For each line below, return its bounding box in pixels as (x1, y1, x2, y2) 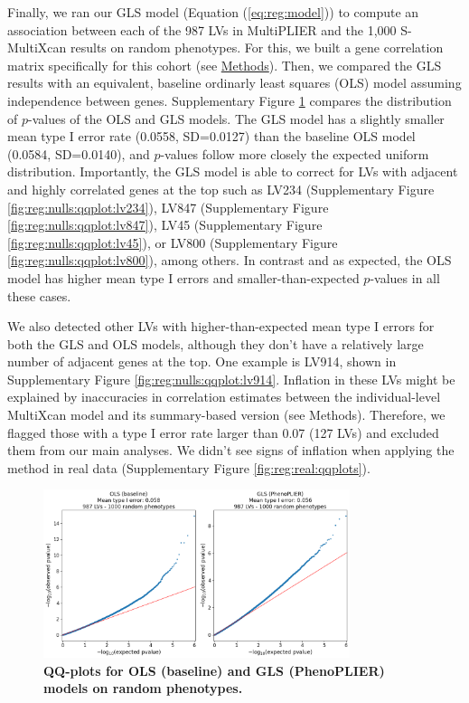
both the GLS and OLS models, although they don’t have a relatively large (7, 334, 424, 353)
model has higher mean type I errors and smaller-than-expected (7, 268, 360, 287)
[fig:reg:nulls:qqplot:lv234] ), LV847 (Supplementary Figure (7, 197, 329, 216)
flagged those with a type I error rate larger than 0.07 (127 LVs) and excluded (7, 423, 439, 442)
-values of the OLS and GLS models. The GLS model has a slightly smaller (28, 109, 445, 128)
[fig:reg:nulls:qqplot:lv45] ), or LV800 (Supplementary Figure (7, 233, 338, 252)
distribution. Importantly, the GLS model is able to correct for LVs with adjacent (7, 162, 458, 181)
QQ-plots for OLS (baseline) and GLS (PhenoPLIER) (43, 660, 385, 679)
